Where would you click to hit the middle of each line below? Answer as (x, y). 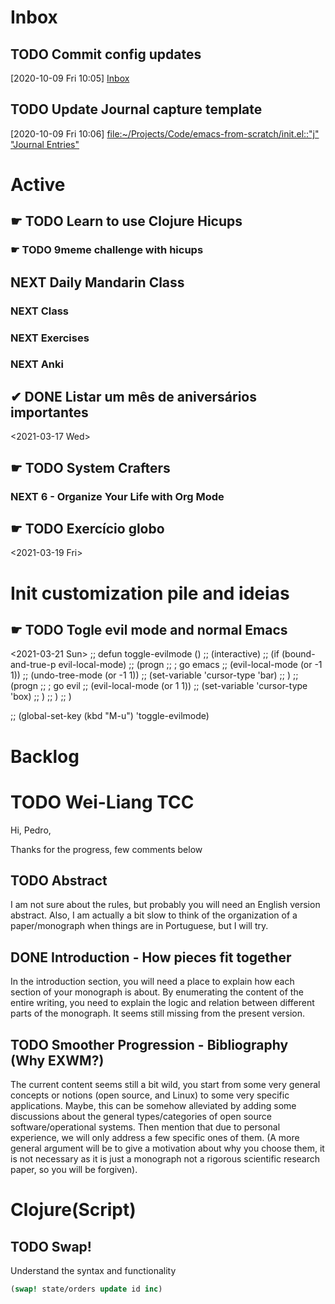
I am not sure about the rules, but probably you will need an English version (165, 905)
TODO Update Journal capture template (136, 109)
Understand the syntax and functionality (93, 1270)
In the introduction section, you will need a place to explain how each (152, 982)
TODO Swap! (51, 1246)
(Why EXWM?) (57, 1060)
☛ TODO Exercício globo (87, 528)
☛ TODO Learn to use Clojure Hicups (126, 221)
